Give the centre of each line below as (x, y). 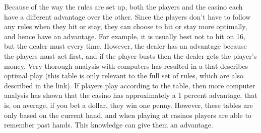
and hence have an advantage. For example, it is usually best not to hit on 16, (125, 36)
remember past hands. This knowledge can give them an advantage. (109, 125)
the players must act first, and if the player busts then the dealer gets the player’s (130, 55)
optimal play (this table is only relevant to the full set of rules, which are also (124, 76)
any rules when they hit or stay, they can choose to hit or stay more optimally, (126, 26)
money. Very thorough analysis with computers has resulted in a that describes (126, 65)
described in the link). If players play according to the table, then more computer (130, 85)
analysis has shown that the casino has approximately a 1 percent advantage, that (131, 95)
